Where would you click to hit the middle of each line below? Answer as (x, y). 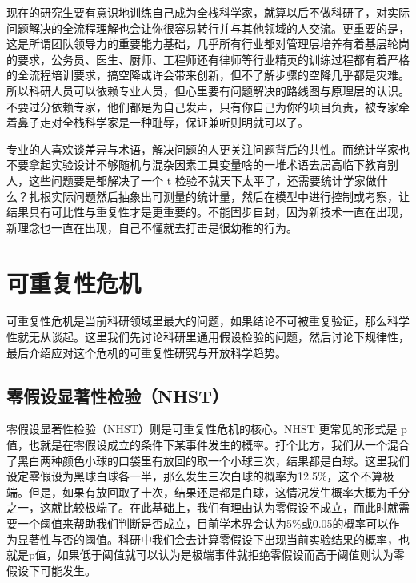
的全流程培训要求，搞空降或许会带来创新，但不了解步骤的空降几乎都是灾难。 (208, 75)
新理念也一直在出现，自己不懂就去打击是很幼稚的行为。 (152, 227)
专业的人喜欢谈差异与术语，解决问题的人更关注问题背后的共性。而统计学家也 (208, 149)
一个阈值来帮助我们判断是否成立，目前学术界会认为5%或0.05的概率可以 (203, 523)
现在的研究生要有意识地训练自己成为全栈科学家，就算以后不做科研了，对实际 (208, 12)
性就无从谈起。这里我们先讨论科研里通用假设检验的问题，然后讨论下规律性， (208, 337)
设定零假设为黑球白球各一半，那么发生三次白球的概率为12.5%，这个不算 (195, 476)
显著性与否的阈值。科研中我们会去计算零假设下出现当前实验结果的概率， (208, 539)
